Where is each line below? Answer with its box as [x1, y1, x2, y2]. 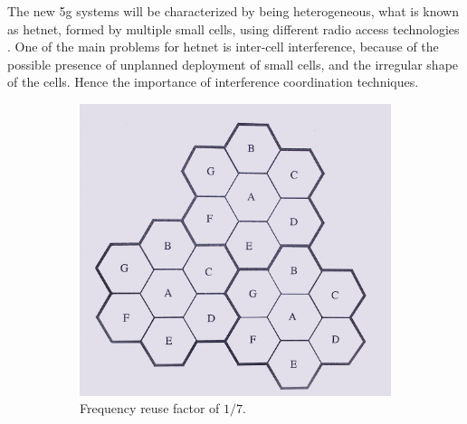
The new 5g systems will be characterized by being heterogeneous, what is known [7, 2, 460, 20]
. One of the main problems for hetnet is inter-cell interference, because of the [7, 37, 439, 56]
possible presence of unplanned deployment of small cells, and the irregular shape [7, 54, 459, 73]
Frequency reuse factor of [80, 399, 220, 418]
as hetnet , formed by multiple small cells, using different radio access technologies [7, 19, 460, 38]
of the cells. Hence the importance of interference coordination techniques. [7, 72, 419, 91]
